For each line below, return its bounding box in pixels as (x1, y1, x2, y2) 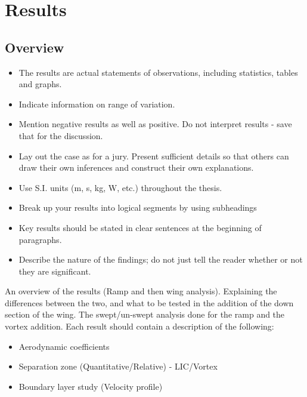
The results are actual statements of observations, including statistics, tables (18, 66, 298, 78)
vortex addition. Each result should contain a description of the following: (5, 320, 274, 333)
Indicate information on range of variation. (18, 97, 175, 110)
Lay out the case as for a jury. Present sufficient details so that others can (18, 149, 289, 162)
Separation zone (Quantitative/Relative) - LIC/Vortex (18, 360, 218, 373)
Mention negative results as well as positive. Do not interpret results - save (18, 118, 292, 130)
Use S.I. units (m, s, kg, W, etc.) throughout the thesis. (18, 181, 222, 193)
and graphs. (18, 78, 62, 90)
